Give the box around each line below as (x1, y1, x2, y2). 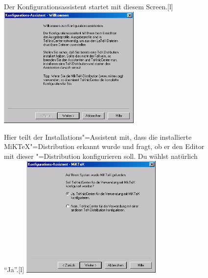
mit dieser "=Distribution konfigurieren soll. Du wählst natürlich (4, 151, 198, 161)
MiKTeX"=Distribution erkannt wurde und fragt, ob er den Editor (4, 141, 205, 152)
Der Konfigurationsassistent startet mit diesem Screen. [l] (4, 1, 173, 11)
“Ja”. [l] (4, 264, 24, 275)
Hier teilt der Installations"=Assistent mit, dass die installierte (4, 131, 192, 142)
